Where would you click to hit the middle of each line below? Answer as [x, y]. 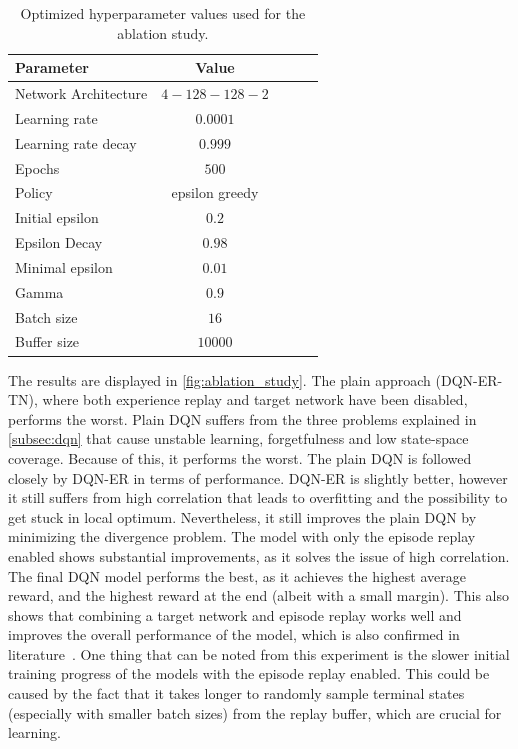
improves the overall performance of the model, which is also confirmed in [234, 634]
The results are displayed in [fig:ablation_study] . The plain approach [219, 379]
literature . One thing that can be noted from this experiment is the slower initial [259, 653]
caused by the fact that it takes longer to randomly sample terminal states [236, 693]
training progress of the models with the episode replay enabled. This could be [249, 673]
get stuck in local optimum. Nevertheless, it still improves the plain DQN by [242, 516]
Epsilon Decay [59, 242]
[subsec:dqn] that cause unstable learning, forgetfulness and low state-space [238, 438]
